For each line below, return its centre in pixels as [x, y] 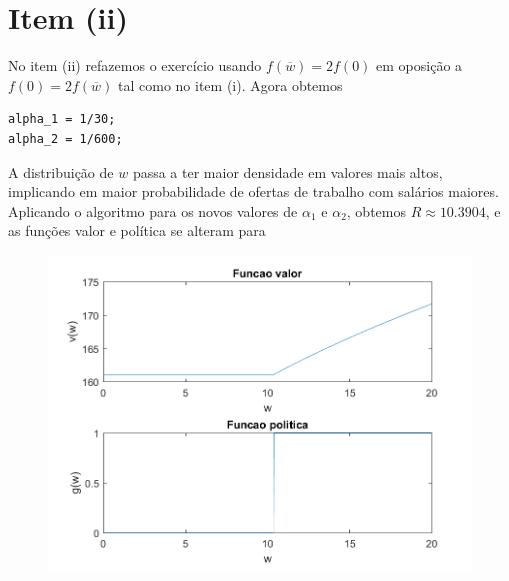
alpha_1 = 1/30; [62, 119]
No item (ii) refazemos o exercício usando [135, 65]
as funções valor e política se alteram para [137, 230]
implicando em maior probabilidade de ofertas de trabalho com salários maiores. [253, 191]
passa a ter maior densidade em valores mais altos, [287, 171]
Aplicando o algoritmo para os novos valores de [153, 210]
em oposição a [419, 65]
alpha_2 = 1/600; [65, 138]
